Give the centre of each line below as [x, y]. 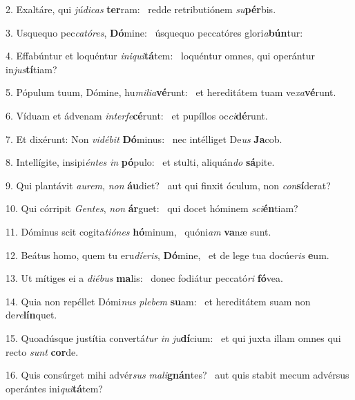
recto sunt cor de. [42, 351]
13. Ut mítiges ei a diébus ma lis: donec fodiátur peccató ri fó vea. [144, 278]
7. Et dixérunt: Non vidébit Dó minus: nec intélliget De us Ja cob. [144, 139]
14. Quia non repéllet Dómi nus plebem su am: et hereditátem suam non [158, 301]
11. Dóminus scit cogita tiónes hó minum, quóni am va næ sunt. [138, 231]
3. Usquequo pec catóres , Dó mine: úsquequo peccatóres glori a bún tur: [154, 32]
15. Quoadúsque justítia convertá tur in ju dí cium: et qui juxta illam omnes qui [173, 337]
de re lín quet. [31, 315]
